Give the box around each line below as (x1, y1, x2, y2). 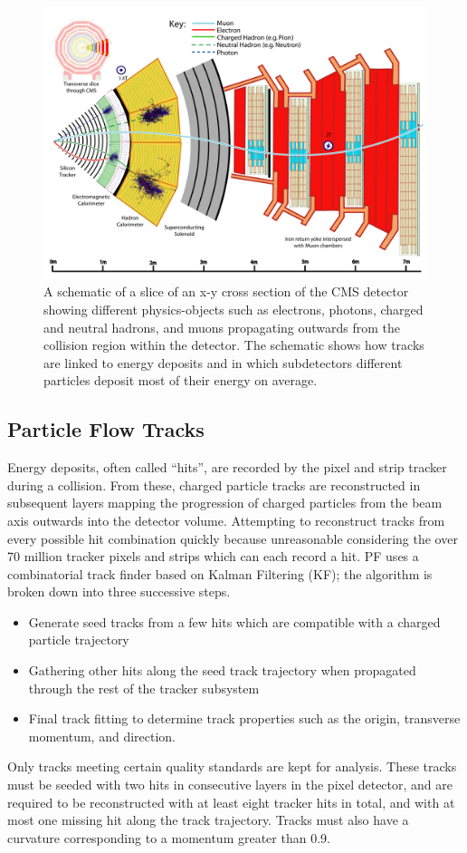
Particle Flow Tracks (7, 415, 205, 443)
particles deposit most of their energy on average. (43, 371, 318, 390)
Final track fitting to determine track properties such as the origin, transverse (28, 709, 461, 728)
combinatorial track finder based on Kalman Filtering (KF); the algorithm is (7, 564, 433, 583)
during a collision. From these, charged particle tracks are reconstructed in (7, 475, 421, 494)
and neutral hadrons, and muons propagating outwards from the (43, 317, 401, 336)
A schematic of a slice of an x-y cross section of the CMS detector (43, 282, 409, 301)
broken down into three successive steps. (7, 582, 231, 601)
